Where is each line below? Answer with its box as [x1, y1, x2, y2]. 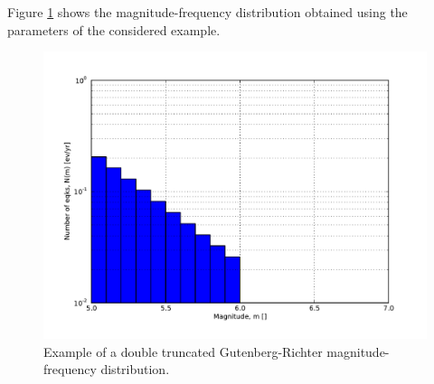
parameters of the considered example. [7, 20, 221, 39]
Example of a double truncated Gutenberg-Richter [43, 342, 323, 361]
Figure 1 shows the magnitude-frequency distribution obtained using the [7, 3, 408, 21]
